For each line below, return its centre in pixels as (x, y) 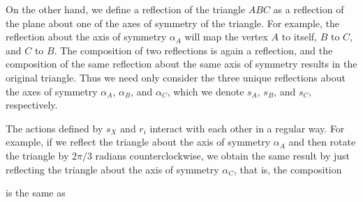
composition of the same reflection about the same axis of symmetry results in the (181, 64)
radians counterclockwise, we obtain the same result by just (223, 155)
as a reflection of (309, 9)
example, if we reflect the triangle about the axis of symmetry (138, 142)
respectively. (32, 105)
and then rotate (322, 142)
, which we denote (206, 91)
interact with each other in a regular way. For (247, 128)
